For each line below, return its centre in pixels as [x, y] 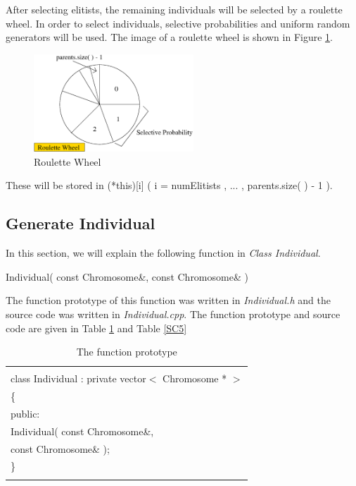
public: [25, 413]
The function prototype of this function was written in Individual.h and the [168, 300]
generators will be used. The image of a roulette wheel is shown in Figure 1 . [169, 37]
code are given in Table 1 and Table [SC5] [96, 328]
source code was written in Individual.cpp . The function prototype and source [173, 314]
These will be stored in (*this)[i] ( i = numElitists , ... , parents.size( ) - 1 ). [169, 185]
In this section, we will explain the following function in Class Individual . [163, 253]
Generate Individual [81, 223]
